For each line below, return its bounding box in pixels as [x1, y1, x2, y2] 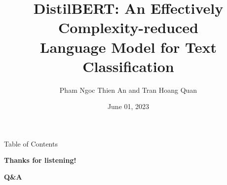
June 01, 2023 [107, 101, 150, 111]
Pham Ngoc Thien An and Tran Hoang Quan [59, 84, 197, 95]
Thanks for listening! [4, 155, 76, 165]
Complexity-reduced [58, 17, 198, 37]
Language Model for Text [40, 37, 217, 57]
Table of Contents [4, 138, 58, 148]
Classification [82, 56, 174, 76]
